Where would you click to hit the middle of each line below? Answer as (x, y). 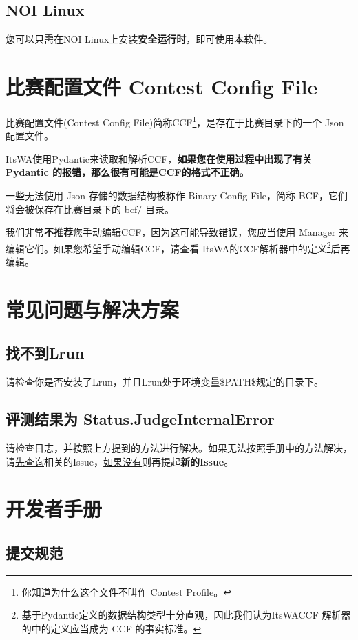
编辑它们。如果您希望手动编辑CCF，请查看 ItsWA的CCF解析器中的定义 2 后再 (178, 247)
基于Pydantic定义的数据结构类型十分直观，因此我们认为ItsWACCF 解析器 (186, 615)
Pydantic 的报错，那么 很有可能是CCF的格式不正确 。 (127, 172)
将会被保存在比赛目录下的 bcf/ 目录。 (90, 209)
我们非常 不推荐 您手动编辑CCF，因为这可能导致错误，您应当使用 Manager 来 (177, 232)
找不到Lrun (45, 353)
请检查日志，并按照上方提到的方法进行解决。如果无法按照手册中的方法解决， (179, 447)
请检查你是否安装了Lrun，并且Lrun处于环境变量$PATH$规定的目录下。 (165, 382)
